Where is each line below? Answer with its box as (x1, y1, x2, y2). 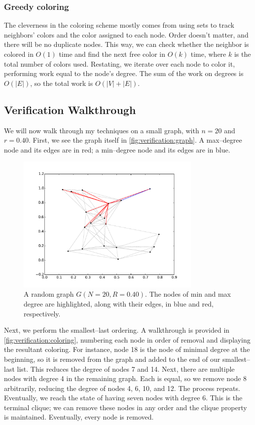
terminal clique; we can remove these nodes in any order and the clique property (4, 402, 247, 412)
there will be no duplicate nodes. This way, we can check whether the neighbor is (4, 39, 249, 49)
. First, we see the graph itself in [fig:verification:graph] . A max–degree (28, 135, 242, 145)
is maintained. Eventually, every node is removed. (4, 412, 154, 422)
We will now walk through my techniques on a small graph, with (4, 125, 199, 135)
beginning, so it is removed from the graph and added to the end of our (4, 353, 220, 364)
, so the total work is (30, 77, 93, 88)
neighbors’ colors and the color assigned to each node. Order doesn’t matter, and (4, 29, 249, 39)
